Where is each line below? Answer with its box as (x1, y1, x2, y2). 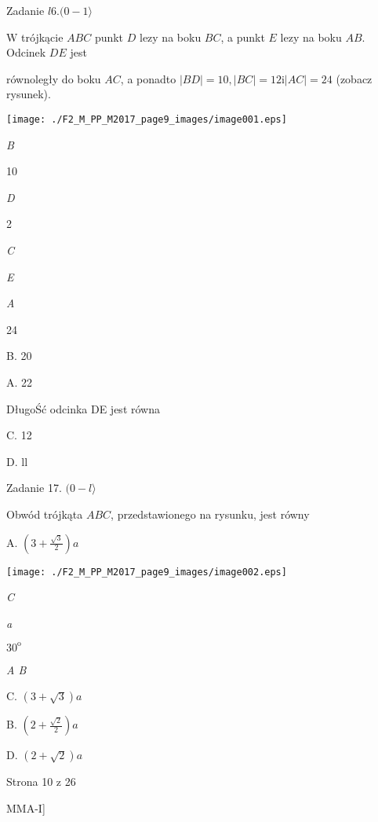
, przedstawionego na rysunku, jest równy (111, 505, 310, 522)
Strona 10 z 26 (6, 773, 76, 790)
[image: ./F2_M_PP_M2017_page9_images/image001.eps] (6, 113, 287, 125)
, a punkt (220, 28, 265, 45)
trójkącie (21, 28, 64, 45)
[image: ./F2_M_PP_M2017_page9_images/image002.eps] (6, 566, 287, 578)
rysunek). (6, 86, 51, 102)
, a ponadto (120, 70, 176, 86)
